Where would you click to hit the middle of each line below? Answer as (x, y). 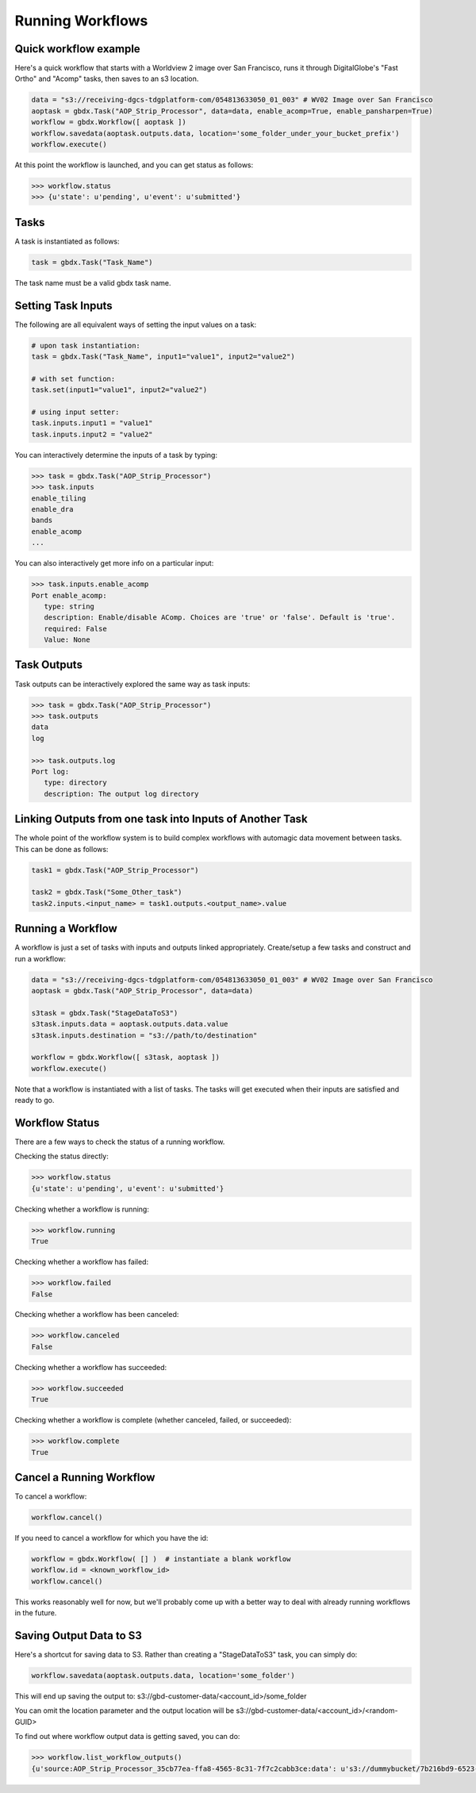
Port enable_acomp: (69, 595)
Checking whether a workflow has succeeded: (91, 1367)
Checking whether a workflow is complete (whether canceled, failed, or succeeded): (153, 1420)
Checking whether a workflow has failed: (82, 1262)
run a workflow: (40, 958)
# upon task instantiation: (86, 346)
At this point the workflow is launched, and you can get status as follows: (134, 165)
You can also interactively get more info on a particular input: (114, 563)
